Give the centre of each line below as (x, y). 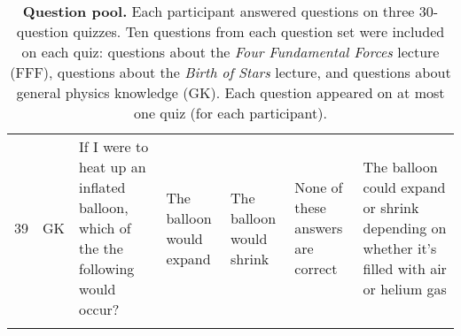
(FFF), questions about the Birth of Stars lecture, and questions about (230, 72)
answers (319, 228)
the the (101, 248)
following (107, 268)
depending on (405, 228)
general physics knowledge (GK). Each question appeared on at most (230, 92)
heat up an (113, 167)
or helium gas (405, 289)
